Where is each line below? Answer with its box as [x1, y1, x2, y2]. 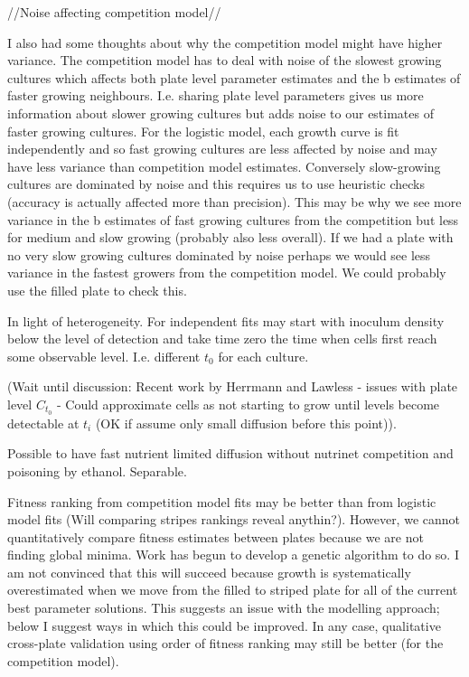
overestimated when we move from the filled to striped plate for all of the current [7, 580, 458, 599]
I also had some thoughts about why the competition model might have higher [7, 33, 443, 52]
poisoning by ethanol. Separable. [7, 461, 187, 480]
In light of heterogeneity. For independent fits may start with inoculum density [7, 311, 445, 330]
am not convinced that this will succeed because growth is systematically [7, 562, 411, 581]
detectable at [7, 413, 80, 432]
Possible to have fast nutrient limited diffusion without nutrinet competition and [7, 444, 454, 463]
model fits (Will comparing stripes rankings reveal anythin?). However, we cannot [7, 510, 461, 529]
